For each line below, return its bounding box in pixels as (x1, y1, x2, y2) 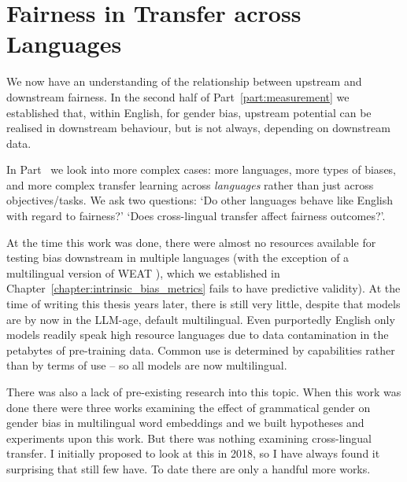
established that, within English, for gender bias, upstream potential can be (6, 104, 372, 120)
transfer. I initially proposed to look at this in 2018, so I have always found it (6, 445, 380, 462)
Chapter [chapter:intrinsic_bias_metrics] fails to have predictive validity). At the (6, 280, 401, 296)
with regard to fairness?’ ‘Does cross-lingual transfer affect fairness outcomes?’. (6, 208, 386, 224)
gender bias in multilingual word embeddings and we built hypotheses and (6, 414, 364, 431)
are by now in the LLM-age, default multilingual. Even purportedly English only (6, 311, 395, 327)
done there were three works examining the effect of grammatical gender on (6, 399, 371, 415)
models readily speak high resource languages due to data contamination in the (6, 326, 389, 343)
